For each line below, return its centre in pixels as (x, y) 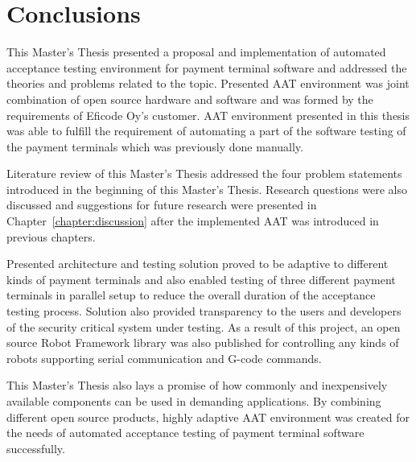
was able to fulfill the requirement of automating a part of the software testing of (206, 131)
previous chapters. (51, 236)
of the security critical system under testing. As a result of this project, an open (204, 326)
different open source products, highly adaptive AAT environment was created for (208, 417)
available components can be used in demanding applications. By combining (194, 401)
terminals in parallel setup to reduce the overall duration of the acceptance (191, 295)
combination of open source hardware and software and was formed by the (190, 99)
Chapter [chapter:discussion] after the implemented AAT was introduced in (193, 221)
